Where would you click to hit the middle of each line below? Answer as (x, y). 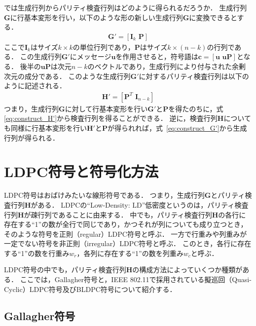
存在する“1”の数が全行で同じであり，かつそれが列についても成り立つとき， (126, 224)
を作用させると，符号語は (157, 56)
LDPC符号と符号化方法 (81, 171)
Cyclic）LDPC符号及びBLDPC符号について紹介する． (90, 289)
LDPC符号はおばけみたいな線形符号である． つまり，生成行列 (104, 195)
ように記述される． (35, 86)
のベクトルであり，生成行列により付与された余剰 (167, 66)
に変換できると (213, 17)
